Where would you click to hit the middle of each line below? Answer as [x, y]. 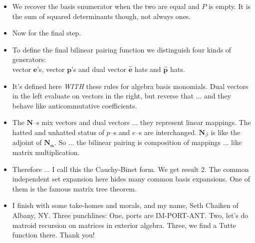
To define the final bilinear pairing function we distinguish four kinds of [122, 49]
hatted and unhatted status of [58, 132]
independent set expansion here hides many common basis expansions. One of [131, 179]
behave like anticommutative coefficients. [75, 105]
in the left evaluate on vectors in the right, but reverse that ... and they [122, 96]
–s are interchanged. [166, 132]
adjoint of [27, 142]
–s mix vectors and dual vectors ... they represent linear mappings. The [142, 122]
